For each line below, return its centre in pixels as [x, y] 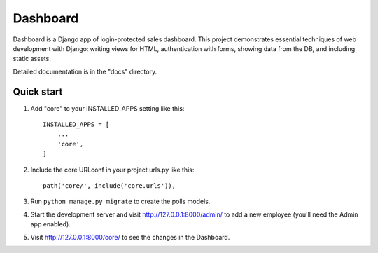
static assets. [32, 59]
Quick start [38, 91]
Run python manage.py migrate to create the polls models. [120, 201]
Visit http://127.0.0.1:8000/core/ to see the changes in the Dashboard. [130, 237]
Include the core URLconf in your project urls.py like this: [112, 170]
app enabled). [51, 224]
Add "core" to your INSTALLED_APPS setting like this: [107, 108]
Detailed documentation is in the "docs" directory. [85, 71]
